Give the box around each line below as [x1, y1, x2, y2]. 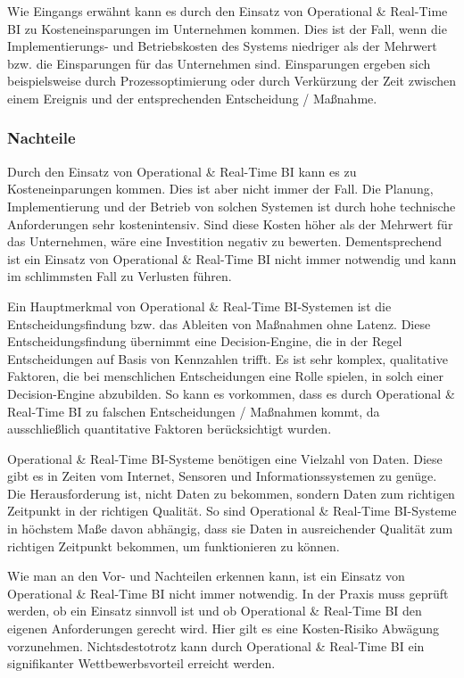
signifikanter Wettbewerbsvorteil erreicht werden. [7, 654, 276, 673]
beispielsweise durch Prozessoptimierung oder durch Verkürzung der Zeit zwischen [7, 71, 457, 90]
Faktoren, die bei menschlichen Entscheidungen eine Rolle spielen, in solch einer [7, 367, 444, 385]
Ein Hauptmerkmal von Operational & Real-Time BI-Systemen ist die [7, 296, 392, 315]
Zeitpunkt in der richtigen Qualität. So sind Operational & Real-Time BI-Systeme [7, 501, 457, 520]
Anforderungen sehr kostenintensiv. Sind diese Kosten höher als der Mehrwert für [7, 214, 453, 233]
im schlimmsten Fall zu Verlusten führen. [7, 267, 232, 285]
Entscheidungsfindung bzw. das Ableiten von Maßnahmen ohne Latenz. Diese [7, 314, 431, 333]
